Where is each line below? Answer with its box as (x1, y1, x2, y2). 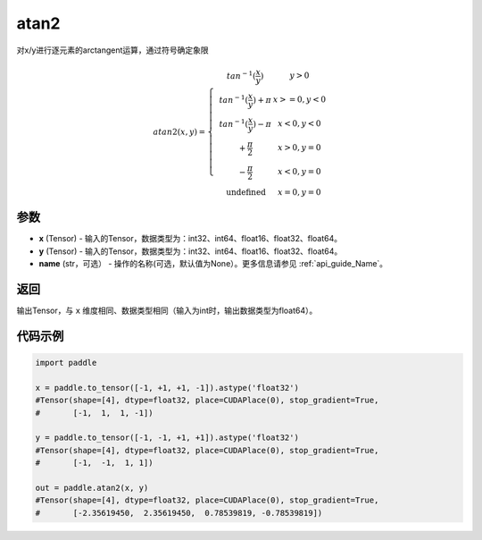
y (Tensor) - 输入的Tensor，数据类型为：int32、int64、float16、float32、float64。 (38, 246, 343, 257)
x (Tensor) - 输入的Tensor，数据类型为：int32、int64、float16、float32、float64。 (38, 233, 343, 244)
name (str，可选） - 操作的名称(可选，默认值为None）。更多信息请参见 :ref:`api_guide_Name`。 (38, 258, 388, 269)
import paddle (35, 358, 97, 367)
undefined (226, 187, 267, 197)
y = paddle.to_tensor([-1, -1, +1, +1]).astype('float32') (35, 433, 299, 443)
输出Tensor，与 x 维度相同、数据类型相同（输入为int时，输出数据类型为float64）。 (16, 305, 318, 316)
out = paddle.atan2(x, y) (35, 483, 149, 493)
